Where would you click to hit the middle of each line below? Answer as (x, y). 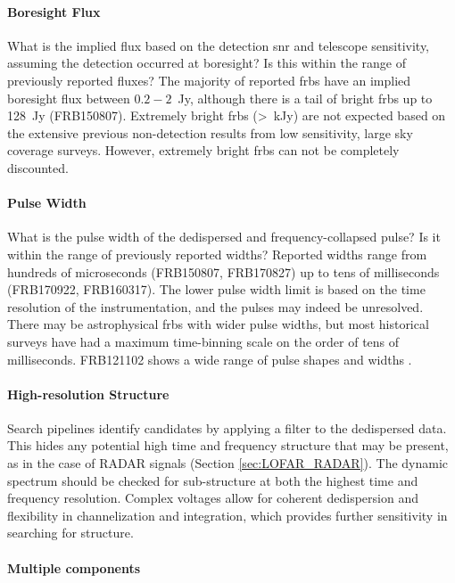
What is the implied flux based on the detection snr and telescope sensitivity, (219, 45)
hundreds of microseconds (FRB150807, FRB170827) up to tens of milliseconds (223, 271)
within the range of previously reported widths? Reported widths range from (217, 254)
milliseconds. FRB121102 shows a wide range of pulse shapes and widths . (210, 359)
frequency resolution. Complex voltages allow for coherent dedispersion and (213, 498)
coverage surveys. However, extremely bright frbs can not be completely (203, 150)
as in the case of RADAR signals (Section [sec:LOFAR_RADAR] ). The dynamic (228, 463)
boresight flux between (69, 98)
